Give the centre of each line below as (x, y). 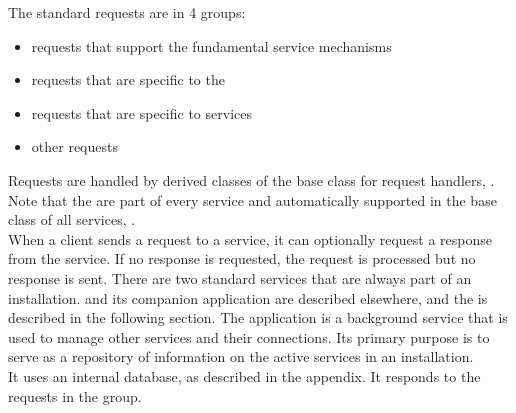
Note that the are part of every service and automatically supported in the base (252, 199)
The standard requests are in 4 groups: (127, 12)
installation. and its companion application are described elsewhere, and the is (248, 297)
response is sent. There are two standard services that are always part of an (240, 277)
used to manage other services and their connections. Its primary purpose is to (249, 336)
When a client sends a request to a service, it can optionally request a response (250, 238)
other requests (74, 146)
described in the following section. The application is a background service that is (258, 317)
